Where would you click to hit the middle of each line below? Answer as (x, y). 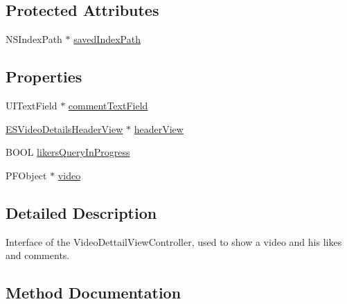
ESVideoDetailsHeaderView (64, 128)
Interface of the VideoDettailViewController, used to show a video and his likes (174, 241)
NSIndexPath (34, 39)
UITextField (32, 105)
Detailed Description (81, 212)
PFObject (26, 175)
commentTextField (108, 105)
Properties (44, 77)
